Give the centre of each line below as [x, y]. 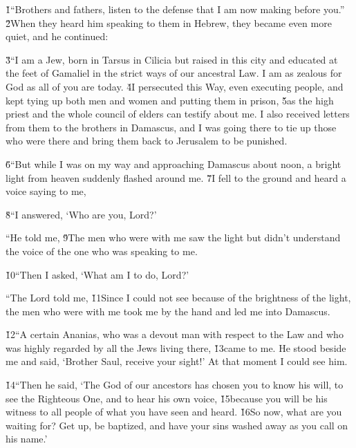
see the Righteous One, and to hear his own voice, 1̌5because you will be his [167, 398]
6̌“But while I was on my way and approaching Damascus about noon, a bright [174, 164]
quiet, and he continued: [57, 36]
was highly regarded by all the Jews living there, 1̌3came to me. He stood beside [176, 347]
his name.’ [27, 439]
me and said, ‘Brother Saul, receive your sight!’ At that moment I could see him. [177, 361]
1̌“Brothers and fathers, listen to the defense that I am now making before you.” [175, 9]
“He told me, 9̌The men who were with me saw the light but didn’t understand [173, 237]
